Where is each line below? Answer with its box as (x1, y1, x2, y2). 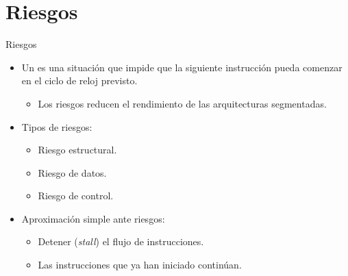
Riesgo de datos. (38, 165, 107, 179)
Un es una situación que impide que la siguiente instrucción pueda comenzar (21, 60, 343, 74)
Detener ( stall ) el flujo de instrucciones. (38, 234, 204, 249)
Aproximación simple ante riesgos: (21, 211, 165, 225)
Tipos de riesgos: (21, 119, 92, 134)
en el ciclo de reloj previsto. (21, 73, 138, 88)
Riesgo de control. (38, 188, 114, 203)
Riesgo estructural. (38, 142, 117, 157)
